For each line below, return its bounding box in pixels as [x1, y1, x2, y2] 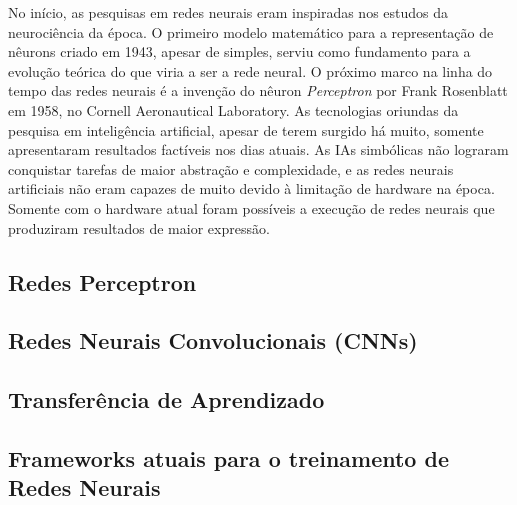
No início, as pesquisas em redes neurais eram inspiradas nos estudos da [8, 2, 449, 22]
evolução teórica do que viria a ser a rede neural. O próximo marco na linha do [8, 60, 493, 81]
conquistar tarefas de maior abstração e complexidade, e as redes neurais [8, 158, 454, 179]
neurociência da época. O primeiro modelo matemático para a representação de [8, 21, 494, 42]
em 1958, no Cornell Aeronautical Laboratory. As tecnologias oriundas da [8, 99, 459, 120]
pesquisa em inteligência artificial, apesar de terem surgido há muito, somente [8, 119, 484, 140]
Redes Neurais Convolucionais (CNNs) [8, 325, 418, 356]
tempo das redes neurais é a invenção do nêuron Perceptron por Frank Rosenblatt [8, 80, 508, 101]
